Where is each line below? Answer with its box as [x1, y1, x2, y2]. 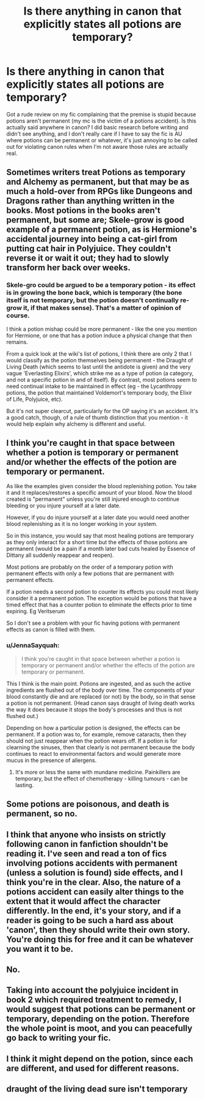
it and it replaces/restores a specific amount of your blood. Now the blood [6, 489, 192, 497]
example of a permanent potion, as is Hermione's [6, 225, 197, 235]
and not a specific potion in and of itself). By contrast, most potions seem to [6, 376, 197, 383]
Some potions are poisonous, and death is [6, 799, 170, 810]
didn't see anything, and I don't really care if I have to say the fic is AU [6, 130, 182, 137]
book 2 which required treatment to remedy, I [6, 994, 182, 1005]
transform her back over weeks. [6, 262, 131, 273]
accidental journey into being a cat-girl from [6, 234, 178, 245]
